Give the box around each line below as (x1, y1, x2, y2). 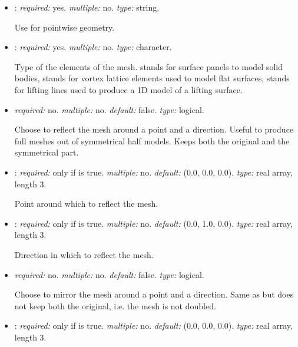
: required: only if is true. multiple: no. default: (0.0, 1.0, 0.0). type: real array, (14, 217, 293, 229)
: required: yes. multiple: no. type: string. (14, 1, 160, 13)
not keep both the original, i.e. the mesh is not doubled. (14, 299, 216, 312)
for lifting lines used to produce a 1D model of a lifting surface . (14, 83, 243, 95)
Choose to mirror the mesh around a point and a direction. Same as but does (14, 288, 294, 300)
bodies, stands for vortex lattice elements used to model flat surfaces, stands (14, 72, 290, 84)
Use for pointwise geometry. (14, 21, 115, 33)
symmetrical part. (14, 146, 79, 158)
